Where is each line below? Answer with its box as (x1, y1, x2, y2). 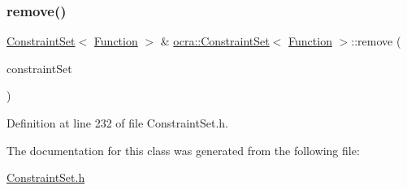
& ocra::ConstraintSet (160, 32, 270, 50)
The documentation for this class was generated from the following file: (6, 141, 360, 158)
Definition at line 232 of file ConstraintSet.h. (6, 114, 228, 131)
